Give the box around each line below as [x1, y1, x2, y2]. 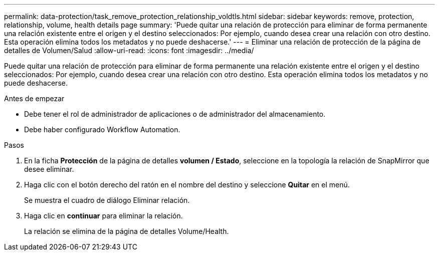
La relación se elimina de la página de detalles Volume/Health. [24, 227, 229, 235]
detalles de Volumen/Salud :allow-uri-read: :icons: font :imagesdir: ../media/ [4, 46, 254, 55]
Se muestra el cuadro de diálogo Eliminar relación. [24, 196, 190, 204]
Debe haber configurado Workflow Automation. [24, 125, 180, 134]
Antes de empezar [4, 94, 65, 103]
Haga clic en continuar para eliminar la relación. [24, 211, 183, 220]
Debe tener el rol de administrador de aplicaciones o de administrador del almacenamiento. [24, 110, 326, 118]
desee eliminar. [24, 165, 74, 173]
